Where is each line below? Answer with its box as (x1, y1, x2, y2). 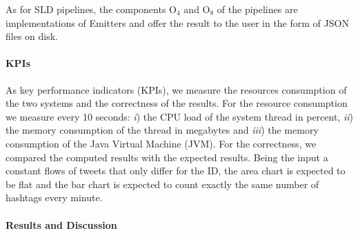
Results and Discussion (6, 217, 117, 232)
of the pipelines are (217, 2, 298, 16)
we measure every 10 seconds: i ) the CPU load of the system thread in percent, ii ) (6, 109, 353, 123)
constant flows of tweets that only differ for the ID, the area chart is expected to (6, 163, 346, 178)
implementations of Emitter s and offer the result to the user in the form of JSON (6, 15, 349, 30)
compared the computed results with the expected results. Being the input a (6, 150, 328, 164)
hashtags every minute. (6, 190, 103, 205)
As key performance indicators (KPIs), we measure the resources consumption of (6, 82, 347, 96)
